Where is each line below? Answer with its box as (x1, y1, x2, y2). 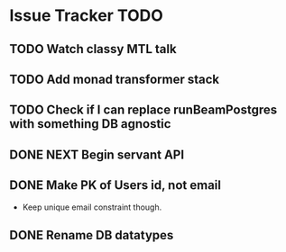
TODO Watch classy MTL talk (9, 41, 178, 57)
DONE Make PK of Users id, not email (9, 177, 221, 193)
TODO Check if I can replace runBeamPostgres (9, 103, 278, 118)
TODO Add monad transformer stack (9, 71, 219, 86)
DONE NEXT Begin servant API (9, 147, 185, 162)
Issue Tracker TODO (9, 5, 164, 26)
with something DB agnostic (9, 116, 171, 131)
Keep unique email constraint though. (22, 202, 162, 212)
